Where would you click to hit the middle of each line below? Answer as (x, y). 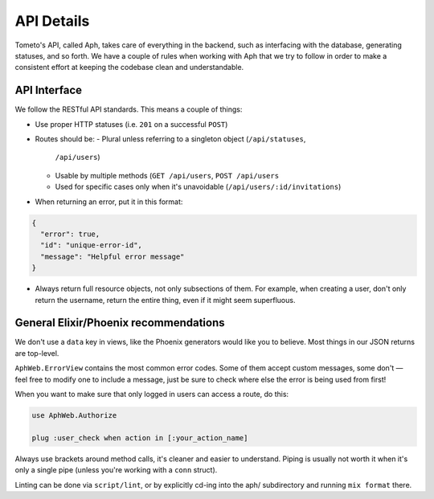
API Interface (49, 90)
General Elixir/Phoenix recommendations (120, 323)
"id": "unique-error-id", (91, 245)
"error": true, (70, 234)
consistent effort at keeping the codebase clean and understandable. (129, 67)
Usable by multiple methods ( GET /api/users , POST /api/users (167, 175)
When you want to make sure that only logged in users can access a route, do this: (152, 394)
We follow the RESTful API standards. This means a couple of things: (129, 109)
